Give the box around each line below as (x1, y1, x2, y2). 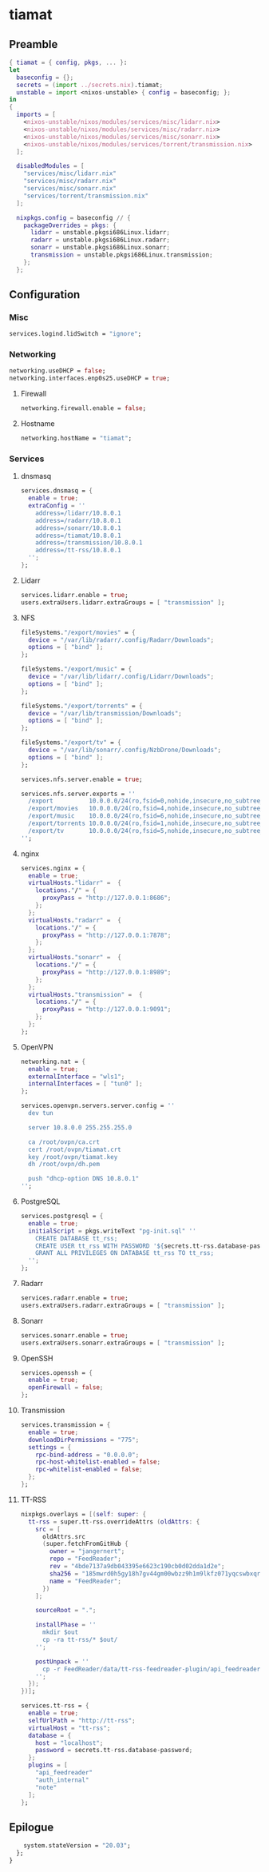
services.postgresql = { (20, 1213, 104, 1221)
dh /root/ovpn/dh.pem (28, 1161, 101, 1169)
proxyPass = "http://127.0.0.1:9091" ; (42, 1006, 172, 1014)
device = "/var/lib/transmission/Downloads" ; (28, 709, 183, 717)
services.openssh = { (20, 1368, 93, 1376)
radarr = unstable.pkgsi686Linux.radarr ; (30, 236, 171, 245)
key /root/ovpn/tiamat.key (28, 1153, 118, 1161)
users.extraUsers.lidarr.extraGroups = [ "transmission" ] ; (20, 598, 225, 607)
